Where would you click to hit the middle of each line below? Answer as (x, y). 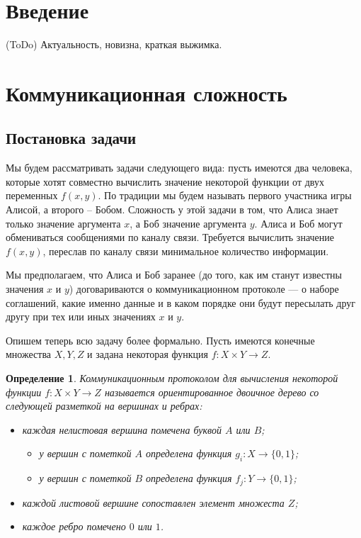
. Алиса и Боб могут (298, 223)
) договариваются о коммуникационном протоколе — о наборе (204, 289)
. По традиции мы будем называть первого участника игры (225, 195)
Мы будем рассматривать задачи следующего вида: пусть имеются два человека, (179, 168)
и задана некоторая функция (148, 354)
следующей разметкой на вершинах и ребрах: (104, 406)
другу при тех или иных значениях (81, 316)
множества (29, 354)
